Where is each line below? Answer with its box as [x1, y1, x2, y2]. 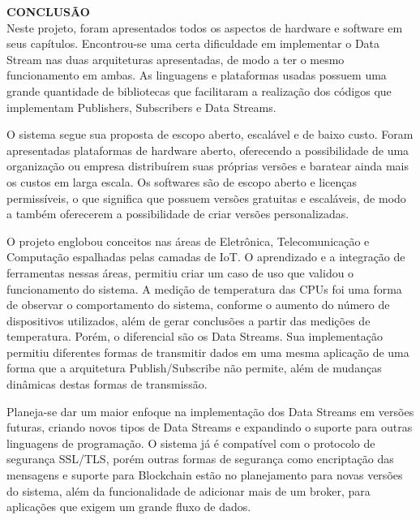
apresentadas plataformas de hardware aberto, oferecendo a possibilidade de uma [6, 141, 409, 158]
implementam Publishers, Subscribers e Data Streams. [6, 98, 276, 115]
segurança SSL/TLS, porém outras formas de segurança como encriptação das [6, 450, 394, 467]
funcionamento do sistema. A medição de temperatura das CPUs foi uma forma [6, 280, 402, 297]
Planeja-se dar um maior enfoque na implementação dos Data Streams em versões [6, 402, 414, 419]
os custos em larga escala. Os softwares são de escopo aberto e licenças [6, 173, 358, 190]
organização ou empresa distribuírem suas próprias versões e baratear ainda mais [6, 157, 409, 174]
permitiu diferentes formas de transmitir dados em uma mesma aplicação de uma [6, 343, 409, 360]
